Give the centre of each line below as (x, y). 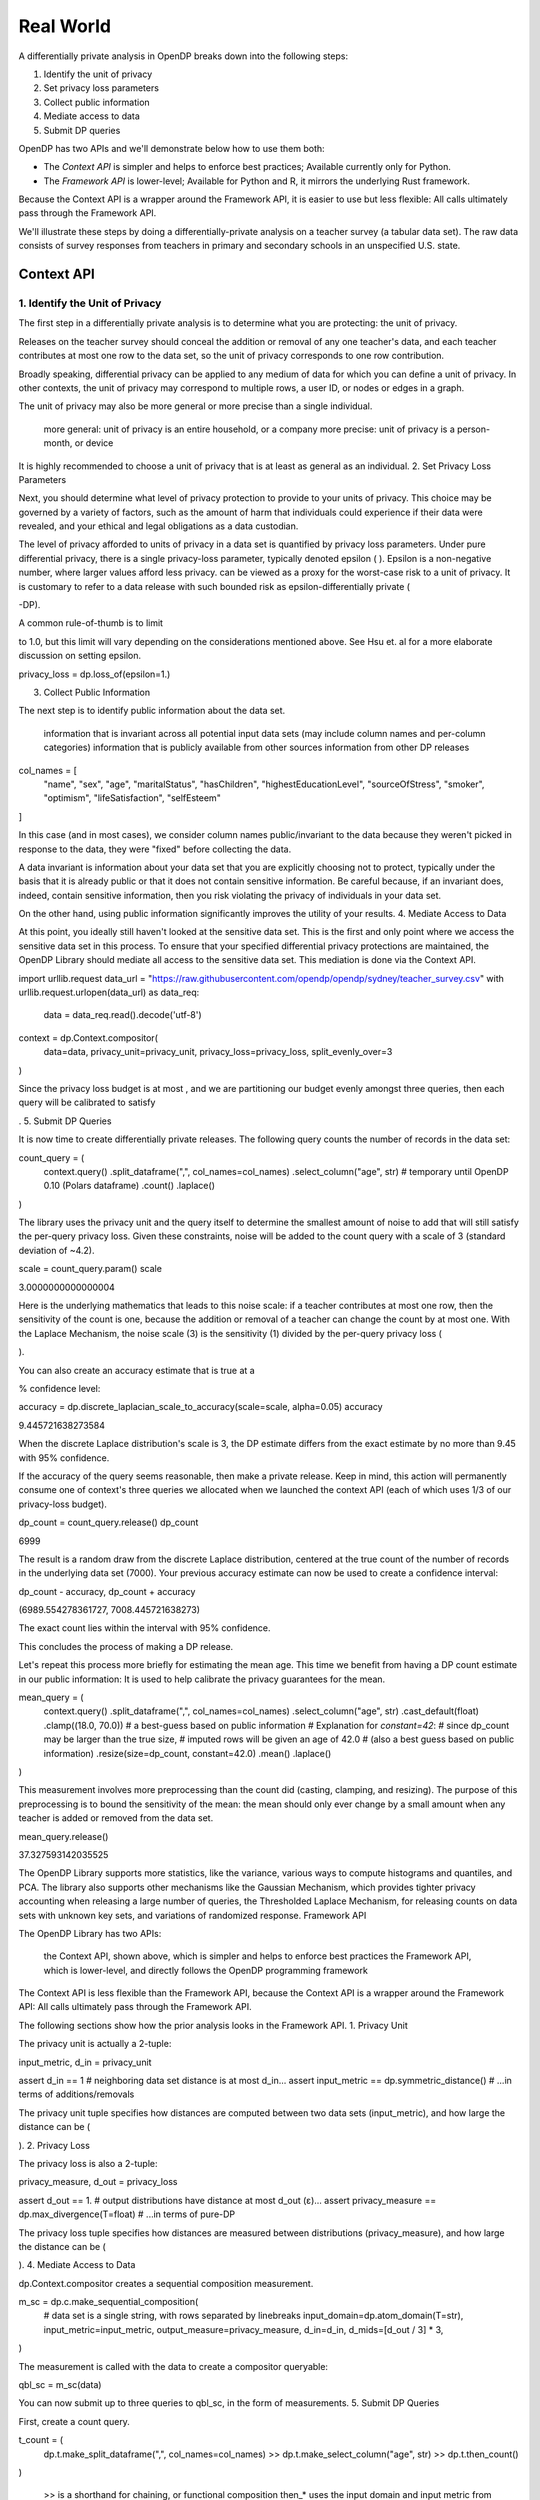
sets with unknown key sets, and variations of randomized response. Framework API (192, 1915)
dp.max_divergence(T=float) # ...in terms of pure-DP (127, 2214)
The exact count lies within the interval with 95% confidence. (144, 1628)
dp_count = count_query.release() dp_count (108, 1522)
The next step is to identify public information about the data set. (152, 711)
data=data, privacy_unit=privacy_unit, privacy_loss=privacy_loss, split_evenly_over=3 (218, 1052)
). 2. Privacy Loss (54, 2145)
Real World (65, 26)
